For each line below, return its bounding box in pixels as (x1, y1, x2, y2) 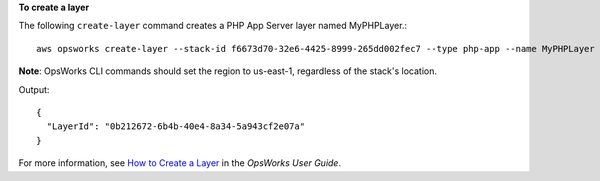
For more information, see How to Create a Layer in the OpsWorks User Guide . (18, 157, 342, 169)
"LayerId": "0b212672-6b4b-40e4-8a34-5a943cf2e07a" (46, 121, 305, 132)
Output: (18, 83, 50, 95)
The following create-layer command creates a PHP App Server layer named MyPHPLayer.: (18, 20, 408, 32)
